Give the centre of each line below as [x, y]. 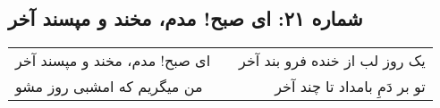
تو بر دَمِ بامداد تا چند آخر [350, 87]
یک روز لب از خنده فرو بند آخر [332, 61]
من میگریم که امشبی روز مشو [109, 87]
